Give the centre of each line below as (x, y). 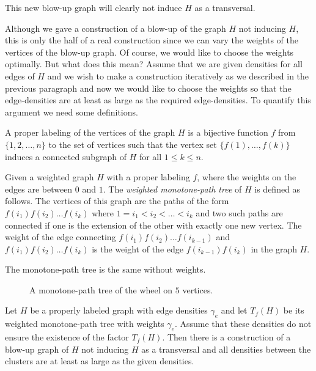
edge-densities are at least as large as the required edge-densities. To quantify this (158, 100)
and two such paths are (239, 212)
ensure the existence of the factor (67, 337)
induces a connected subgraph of (66, 156)
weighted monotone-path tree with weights (85, 324)
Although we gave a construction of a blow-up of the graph (116, 28)
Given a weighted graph (50, 177)
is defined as (277, 189)
